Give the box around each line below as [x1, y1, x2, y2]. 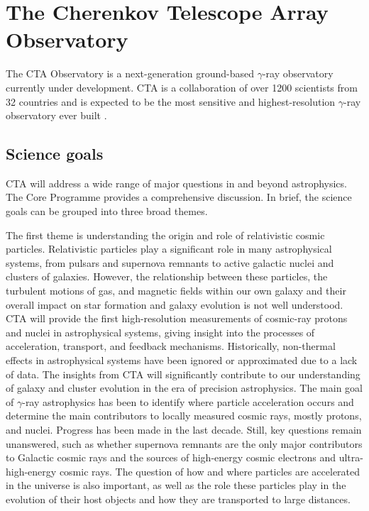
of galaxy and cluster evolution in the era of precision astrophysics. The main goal [6, 380, 363, 395]
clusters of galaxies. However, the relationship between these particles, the [6, 269, 328, 284]
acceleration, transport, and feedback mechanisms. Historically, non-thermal [6, 339, 336, 353]
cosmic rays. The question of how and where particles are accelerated [59, 463, 360, 478]
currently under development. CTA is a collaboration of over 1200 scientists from [6, 79, 358, 94]
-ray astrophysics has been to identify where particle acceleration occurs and [22, 394, 354, 409]
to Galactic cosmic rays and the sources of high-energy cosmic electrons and [6, 450, 336, 465]
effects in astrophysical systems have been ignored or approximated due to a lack [6, 353, 358, 368]
